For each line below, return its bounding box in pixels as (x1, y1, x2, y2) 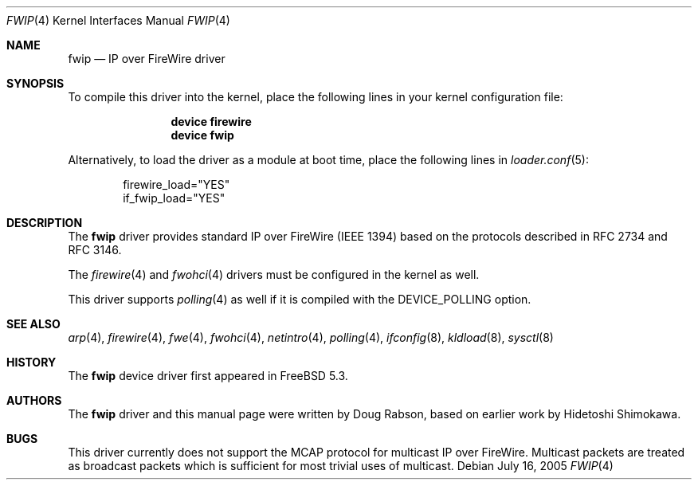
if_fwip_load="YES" (123, 191, 225, 205)
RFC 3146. (68, 243, 122, 257)
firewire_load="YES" (123, 178, 230, 191)
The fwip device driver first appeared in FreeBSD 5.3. (68, 369, 348, 382)
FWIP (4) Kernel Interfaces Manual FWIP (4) (6, 14, 230, 27)
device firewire (171, 115, 252, 128)
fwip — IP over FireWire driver (68, 52, 225, 65)
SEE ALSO (6, 317, 61, 331)
